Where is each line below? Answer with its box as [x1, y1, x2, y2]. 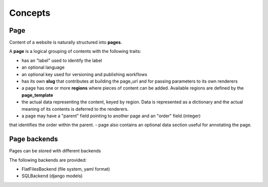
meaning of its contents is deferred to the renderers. [21, 106, 129, 112]
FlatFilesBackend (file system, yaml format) [21, 166, 110, 172]
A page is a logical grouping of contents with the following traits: [9, 48, 141, 54]
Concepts [9, 7, 51, 18]
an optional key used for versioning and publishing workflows [21, 71, 147, 77]
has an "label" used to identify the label [21, 57, 102, 63]
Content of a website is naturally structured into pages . [9, 40, 123, 46]
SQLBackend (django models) [21, 173, 83, 179]
